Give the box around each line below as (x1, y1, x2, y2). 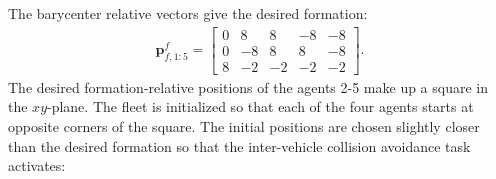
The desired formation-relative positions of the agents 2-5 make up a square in (8, 76, 489, 97)
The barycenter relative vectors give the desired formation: (8, 3, 368, 23)
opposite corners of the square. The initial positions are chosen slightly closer (8, 115, 480, 136)
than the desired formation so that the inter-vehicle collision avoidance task (8, 135, 471, 156)
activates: (8, 155, 66, 176)
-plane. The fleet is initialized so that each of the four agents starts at (47, 96, 474, 117)
